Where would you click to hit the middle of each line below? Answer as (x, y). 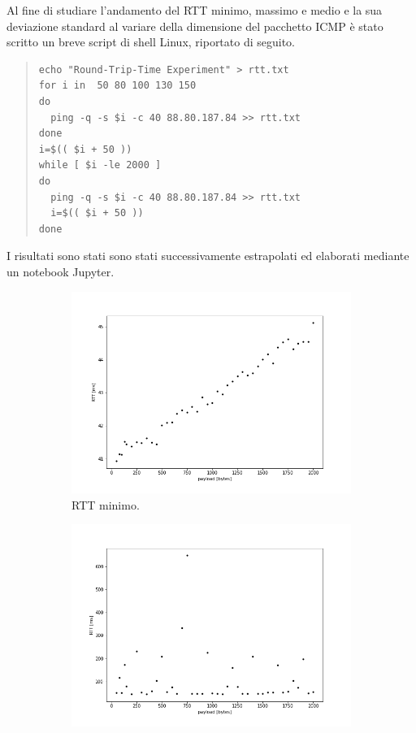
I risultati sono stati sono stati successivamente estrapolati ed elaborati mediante (208, 256)
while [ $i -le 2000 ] (100, 165)
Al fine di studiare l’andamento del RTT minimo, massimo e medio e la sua (195, 10)
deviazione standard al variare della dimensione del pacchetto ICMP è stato (195, 26)
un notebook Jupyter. (61, 271)
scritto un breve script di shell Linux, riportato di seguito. (151, 42)
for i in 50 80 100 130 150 (117, 86)
